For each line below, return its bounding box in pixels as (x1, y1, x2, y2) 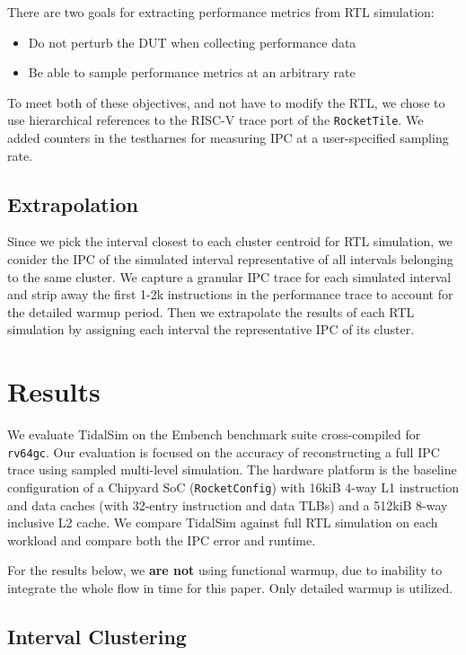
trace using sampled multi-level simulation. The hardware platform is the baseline (7, 460, 457, 479)
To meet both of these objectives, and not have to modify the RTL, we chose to (7, 93, 445, 111)
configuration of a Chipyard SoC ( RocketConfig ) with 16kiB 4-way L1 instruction (7, 477, 460, 496)
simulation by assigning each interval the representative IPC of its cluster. (7, 320, 415, 339)
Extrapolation (7, 190, 138, 217)
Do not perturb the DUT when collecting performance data (28, 32, 356, 51)
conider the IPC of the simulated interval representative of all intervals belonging (7, 250, 453, 269)
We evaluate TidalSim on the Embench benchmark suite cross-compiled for (7, 425, 421, 444)
